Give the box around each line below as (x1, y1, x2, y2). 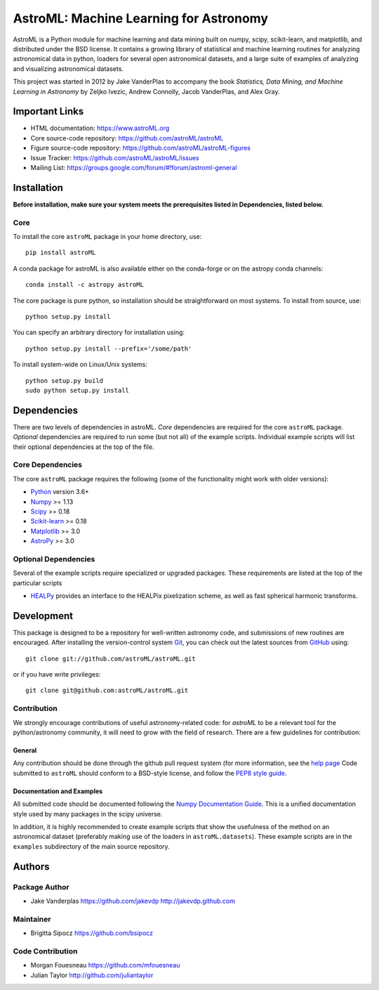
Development (13, 610, 74, 622)
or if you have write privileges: (13, 670, 101, 679)
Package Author (13, 882, 69, 892)
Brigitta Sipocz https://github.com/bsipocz (30, 929, 154, 937)
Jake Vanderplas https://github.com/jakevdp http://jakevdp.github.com (30, 897, 235, 905)
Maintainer (13, 914, 51, 924)
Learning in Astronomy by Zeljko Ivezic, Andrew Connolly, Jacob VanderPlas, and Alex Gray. (13, 87, 280, 96)
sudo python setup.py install (25, 386, 130, 394)
